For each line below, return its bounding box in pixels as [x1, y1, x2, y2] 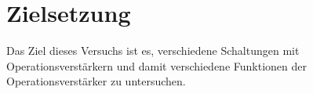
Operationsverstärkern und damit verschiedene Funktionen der [6, 57, 307, 74]
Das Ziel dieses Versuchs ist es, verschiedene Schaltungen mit [6, 42, 300, 59]
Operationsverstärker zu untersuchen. [6, 73, 186, 89]
